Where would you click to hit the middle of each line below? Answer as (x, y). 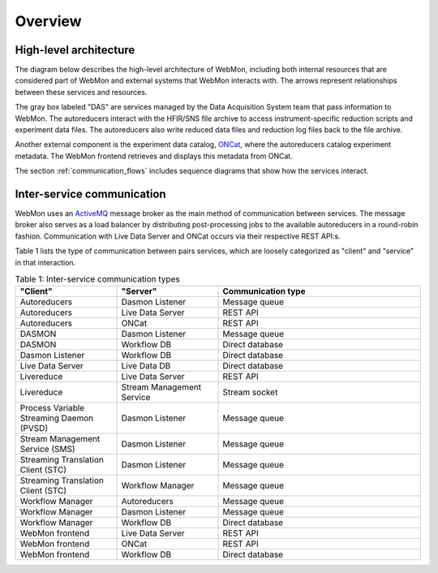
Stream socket (250, 392)
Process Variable (52, 408)
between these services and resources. (81, 92)
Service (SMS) (48, 449)
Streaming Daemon (57, 418)
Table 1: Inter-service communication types (97, 279)
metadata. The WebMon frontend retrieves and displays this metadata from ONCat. (154, 156)
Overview (48, 21)
